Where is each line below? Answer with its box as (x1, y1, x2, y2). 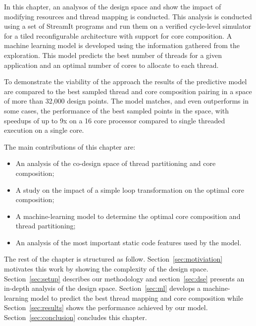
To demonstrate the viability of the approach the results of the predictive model (4, 76, 247, 87)
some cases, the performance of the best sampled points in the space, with (4, 105, 229, 115)
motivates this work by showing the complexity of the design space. (4, 264, 208, 274)
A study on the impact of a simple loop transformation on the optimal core (15, 184, 244, 195)
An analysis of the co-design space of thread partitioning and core (15, 158, 216, 168)
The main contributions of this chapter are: (4, 141, 136, 152)
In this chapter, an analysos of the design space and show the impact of (4, 1, 221, 11)
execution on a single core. (4, 125, 84, 135)
